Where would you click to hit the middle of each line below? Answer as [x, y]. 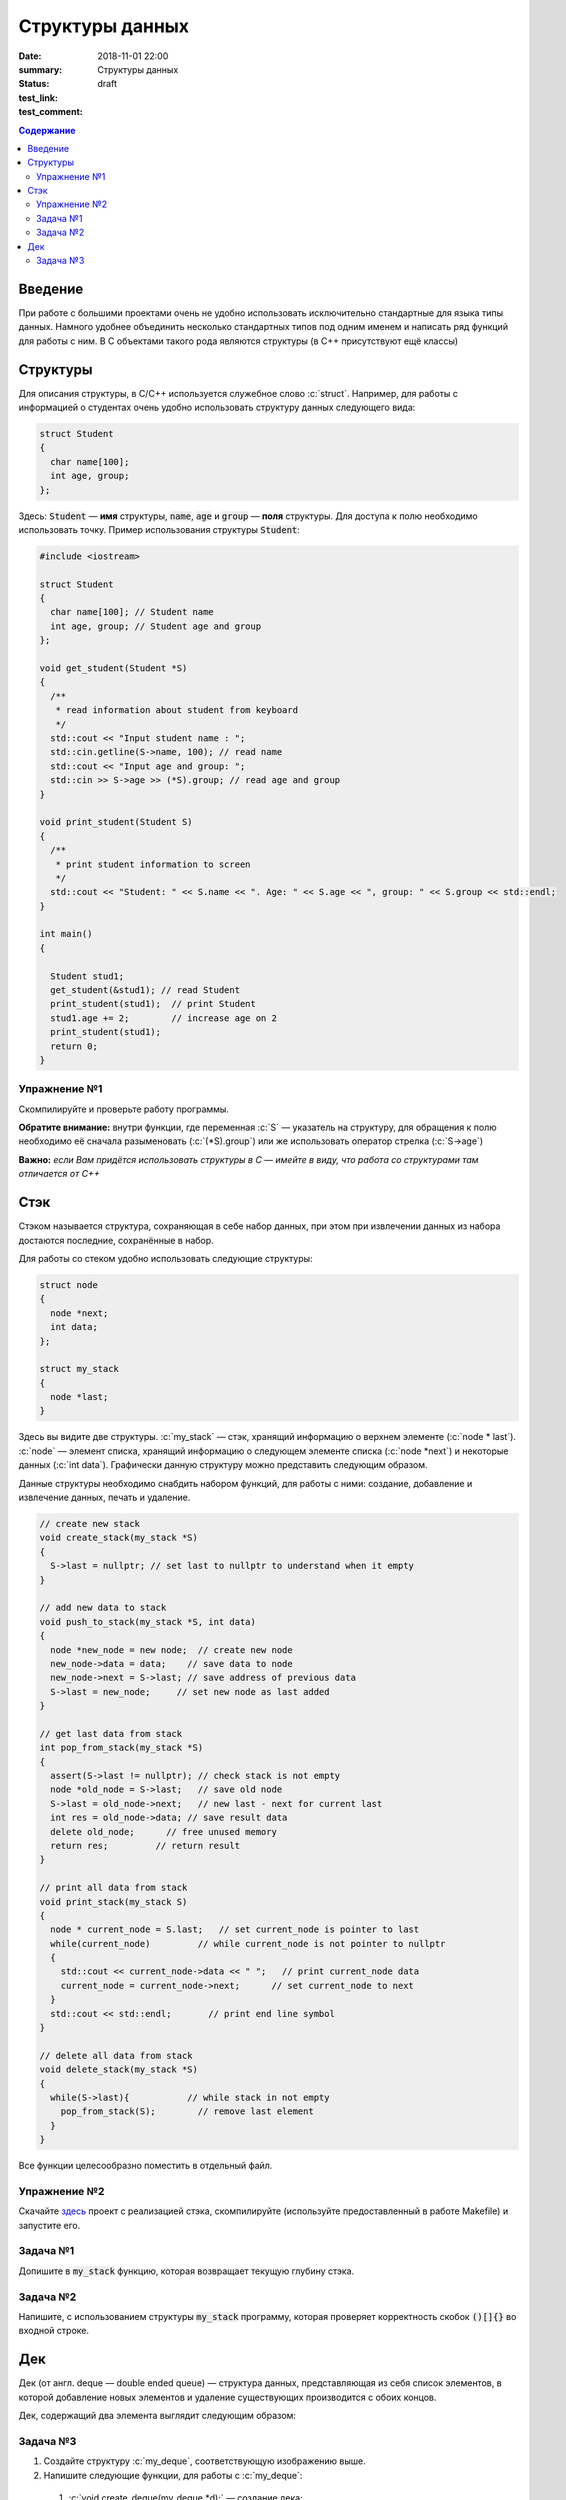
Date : [30, 56]
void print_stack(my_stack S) [113, 1901]
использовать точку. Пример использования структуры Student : [159, 529]
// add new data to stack [103, 1608]
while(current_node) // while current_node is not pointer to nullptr [248, 1943]
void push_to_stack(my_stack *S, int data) [148, 1621]
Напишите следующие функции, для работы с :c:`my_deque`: [173, 2475]
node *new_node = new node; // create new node [172, 1649]
